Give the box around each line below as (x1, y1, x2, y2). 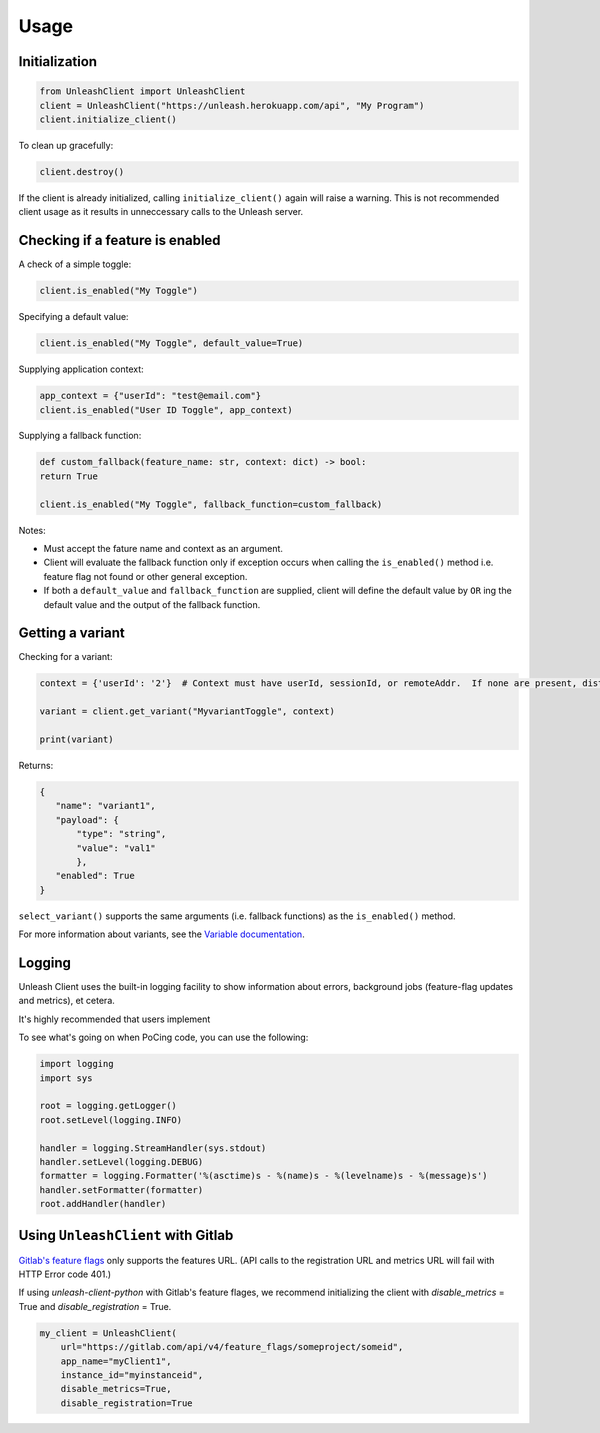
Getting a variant (18, 625, 125, 642)
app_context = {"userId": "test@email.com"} (39, 390, 262, 402)
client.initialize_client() (39, 113, 177, 125)
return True (39, 470, 99, 482)
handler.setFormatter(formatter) (39, 1184, 204, 1195)
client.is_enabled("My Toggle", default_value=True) (39, 338, 304, 349)
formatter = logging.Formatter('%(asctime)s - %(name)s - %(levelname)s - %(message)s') (39, 1170, 489, 1182)
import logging (39, 1058, 114, 1070)
